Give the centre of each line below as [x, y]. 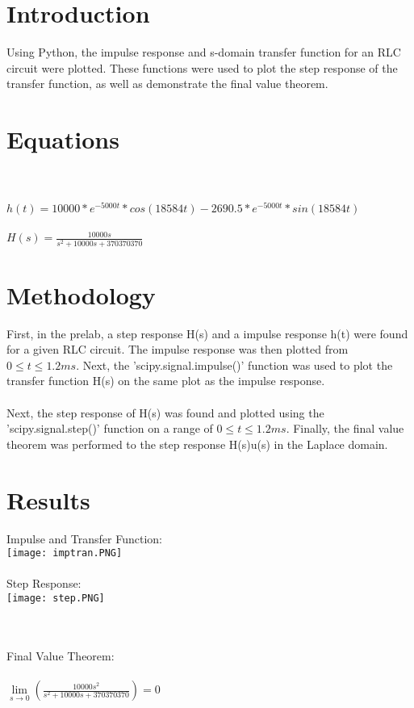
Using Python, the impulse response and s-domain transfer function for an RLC [204, 52]
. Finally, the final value [345, 428]
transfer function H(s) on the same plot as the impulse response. [166, 381]
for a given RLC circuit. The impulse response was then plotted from [178, 349]
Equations [63, 139]
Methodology [81, 294]
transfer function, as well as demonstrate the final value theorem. [167, 84]
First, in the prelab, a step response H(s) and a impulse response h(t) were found [207, 333]
